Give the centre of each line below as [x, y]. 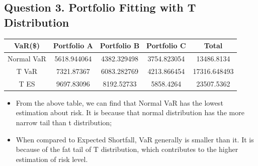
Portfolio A [73, 46]
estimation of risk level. [52, 159]
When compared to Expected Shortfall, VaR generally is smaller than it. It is [135, 139]
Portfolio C [166, 46]
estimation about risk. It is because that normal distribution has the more [130, 112]
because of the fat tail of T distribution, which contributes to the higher [127, 149]
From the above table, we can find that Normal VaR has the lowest [119, 102]
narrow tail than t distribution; [64, 122]
